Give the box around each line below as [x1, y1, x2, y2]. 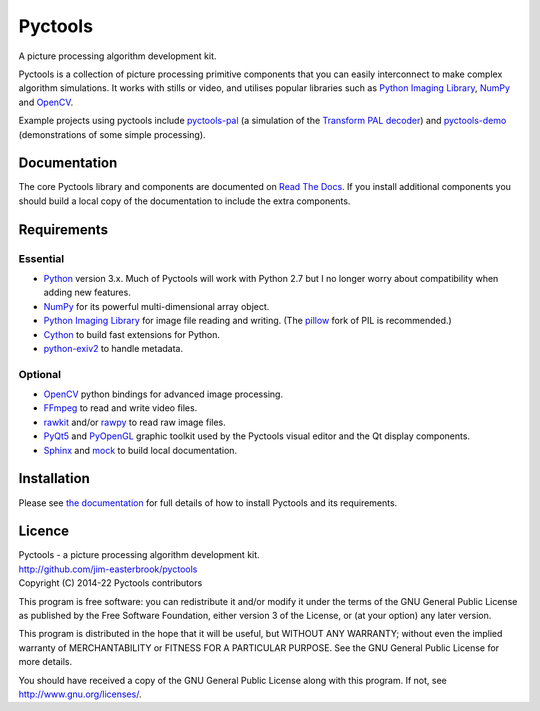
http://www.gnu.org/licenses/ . [18, 688, 142, 700]
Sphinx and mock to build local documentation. [43, 444, 238, 456]
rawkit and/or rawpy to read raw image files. [43, 416, 227, 428]
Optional [18, 367, 62, 381]
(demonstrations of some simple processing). [18, 128, 206, 140]
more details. [18, 656, 73, 668]
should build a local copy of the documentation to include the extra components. [18, 195, 351, 207]
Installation [18, 470, 90, 487]
